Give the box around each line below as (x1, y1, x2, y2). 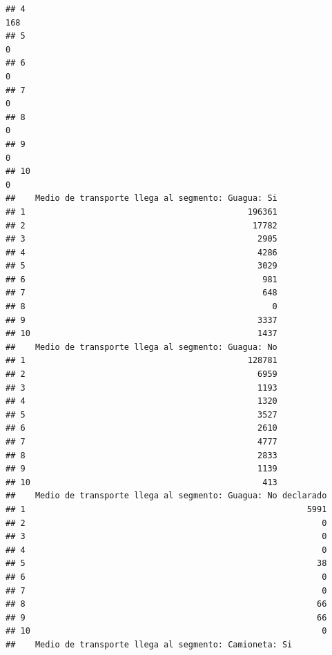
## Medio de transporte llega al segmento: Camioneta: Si (6, 639, 293, 649)
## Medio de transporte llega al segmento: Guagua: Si (6, 193, 277, 204)
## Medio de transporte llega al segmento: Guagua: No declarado (6, 491, 327, 501)
